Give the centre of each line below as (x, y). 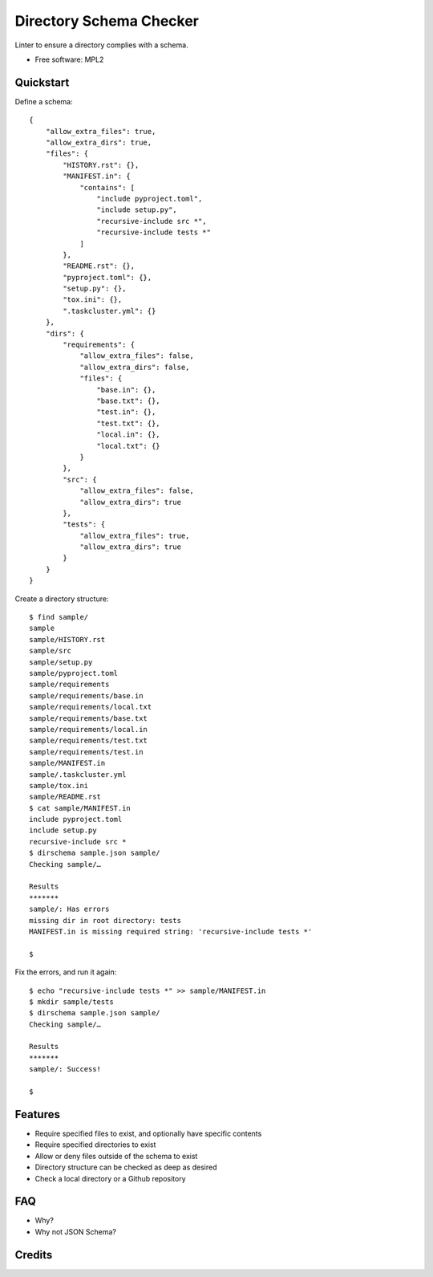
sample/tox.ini (59, 785)
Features (37, 1114)
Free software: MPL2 (69, 59)
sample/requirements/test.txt (89, 741)
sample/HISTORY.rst (67, 639)
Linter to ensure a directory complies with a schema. (101, 45)
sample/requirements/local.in (89, 729)
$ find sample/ (59, 617)
